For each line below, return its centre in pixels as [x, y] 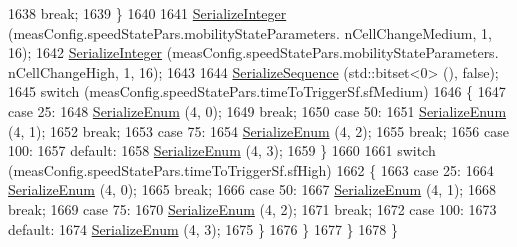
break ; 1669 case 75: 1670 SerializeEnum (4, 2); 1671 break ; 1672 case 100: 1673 [252, 208]
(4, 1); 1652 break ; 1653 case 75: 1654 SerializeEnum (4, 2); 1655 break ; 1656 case [258, 130]
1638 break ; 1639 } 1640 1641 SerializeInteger [147, 13]
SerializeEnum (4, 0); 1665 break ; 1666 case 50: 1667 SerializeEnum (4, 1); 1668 [252, 189]
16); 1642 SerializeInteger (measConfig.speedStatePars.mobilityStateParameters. [253, 52]
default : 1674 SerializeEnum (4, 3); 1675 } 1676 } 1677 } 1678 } [203, 228]
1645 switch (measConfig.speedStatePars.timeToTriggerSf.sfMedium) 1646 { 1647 [257, 91]
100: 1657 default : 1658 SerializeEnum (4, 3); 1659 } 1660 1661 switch [222, 150]
